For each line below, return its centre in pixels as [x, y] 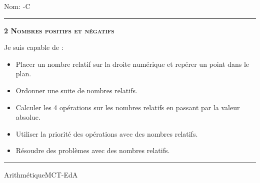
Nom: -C [17, 6]
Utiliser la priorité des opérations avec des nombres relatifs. [107, 133]
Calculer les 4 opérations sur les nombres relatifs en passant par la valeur [128, 107]
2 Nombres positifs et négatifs [59, 30]
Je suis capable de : [34, 47]
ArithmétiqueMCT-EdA [41, 174]
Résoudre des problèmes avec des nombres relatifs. [93, 150]
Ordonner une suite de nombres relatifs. [76, 90]
